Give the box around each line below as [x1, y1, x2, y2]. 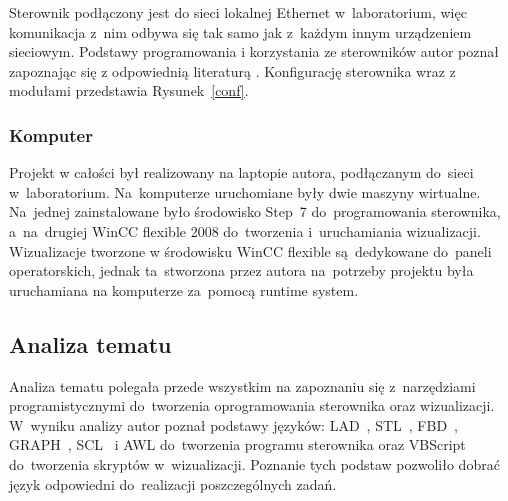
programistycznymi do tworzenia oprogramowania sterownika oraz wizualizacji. [9, 395, 495, 416]
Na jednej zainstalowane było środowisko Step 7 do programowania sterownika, [9, 201, 501, 222]
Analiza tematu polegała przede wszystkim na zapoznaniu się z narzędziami [9, 375, 476, 396]
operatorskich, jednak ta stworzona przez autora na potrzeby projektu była [9, 260, 474, 281]
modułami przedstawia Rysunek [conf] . [9, 80, 249, 101]
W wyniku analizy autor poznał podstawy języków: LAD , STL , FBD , [9, 414, 458, 435]
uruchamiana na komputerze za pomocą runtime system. [9, 279, 359, 300]
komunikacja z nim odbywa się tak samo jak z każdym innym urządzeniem [9, 21, 472, 42]
